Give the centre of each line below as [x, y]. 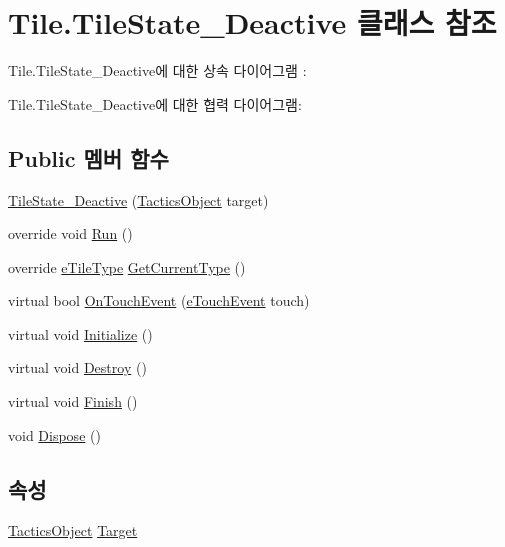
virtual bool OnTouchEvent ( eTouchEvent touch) [159, 300]
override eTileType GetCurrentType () [127, 266]
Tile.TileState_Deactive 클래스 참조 [252, 22]
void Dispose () [54, 434]
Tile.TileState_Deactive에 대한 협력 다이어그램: [155, 103]
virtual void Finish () [73, 401]
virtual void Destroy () [77, 367]
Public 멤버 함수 [88, 157]
